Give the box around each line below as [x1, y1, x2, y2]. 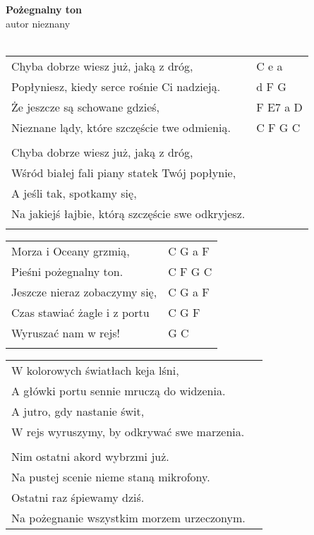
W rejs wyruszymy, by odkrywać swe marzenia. [11, 423, 245, 440]
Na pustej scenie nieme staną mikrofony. [11, 468, 210, 485]
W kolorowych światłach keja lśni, [11, 361, 179, 378]
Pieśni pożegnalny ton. [11, 263, 123, 279]
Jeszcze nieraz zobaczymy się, [11, 283, 157, 300]
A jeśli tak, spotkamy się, [11, 184, 137, 201]
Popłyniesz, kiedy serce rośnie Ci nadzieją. [11, 78, 221, 95]
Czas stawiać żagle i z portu [11, 303, 150, 320]
